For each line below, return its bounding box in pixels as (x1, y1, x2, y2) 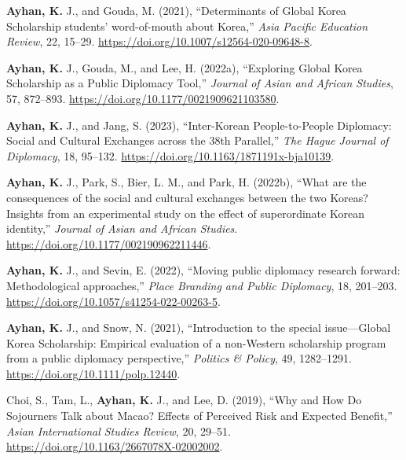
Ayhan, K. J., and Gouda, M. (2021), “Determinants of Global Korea (6, 2, 346, 18)
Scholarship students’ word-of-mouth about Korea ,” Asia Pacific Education (6, 17, 368, 34)
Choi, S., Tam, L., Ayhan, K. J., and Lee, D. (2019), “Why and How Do (6, 392, 362, 408)
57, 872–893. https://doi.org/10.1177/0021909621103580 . (6, 90, 280, 106)
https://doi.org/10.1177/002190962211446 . (6, 235, 211, 252)
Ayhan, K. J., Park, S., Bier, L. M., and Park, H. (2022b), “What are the (6, 174, 367, 190)
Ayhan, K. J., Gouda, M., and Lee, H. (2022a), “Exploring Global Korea (6, 59, 363, 75)
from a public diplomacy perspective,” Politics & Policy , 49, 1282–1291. (6, 350, 352, 366)
